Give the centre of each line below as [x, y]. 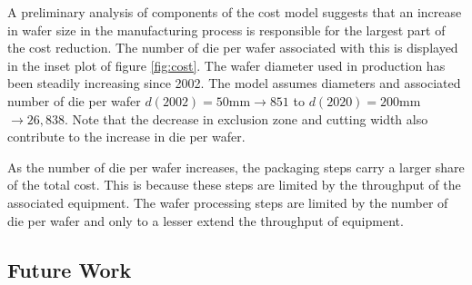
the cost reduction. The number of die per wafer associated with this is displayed [233, 48]
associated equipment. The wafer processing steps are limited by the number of [228, 202]
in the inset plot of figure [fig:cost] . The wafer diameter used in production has [226, 65]
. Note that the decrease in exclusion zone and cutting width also [246, 118]
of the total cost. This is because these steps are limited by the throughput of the [234, 185]
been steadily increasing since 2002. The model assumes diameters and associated [234, 83]
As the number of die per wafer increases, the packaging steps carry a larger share [236, 167]
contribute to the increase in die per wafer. [126, 137]
